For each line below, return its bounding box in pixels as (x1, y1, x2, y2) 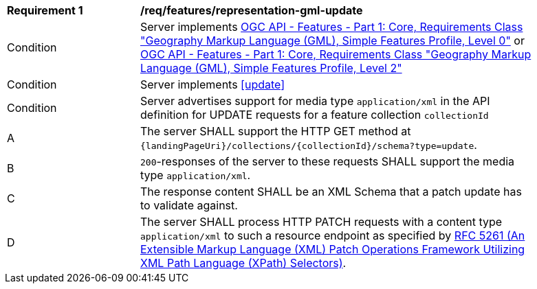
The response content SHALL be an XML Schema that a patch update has (140, 185, 522, 198)
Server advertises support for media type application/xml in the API (140, 94, 490, 108)
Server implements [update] (140, 78, 285, 91)
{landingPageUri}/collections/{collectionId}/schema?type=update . (140, 138, 477, 152)
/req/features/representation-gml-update (140, 3, 363, 17)
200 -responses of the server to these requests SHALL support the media (140, 154, 515, 168)
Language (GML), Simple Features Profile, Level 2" (140, 61, 402, 75)
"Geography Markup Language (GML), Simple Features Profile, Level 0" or (140, 34, 525, 47)
